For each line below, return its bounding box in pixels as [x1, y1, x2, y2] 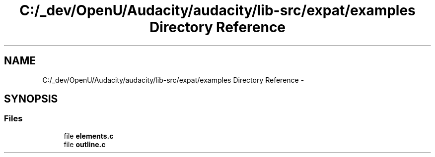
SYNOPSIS [4, 93, 58, 105]
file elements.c [64, 131, 114, 140]
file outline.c [64, 140, 106, 149]
